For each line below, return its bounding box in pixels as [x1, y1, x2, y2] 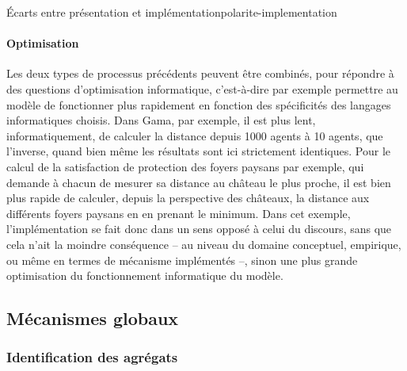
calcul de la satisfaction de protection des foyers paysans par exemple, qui [6, 158, 364, 174]
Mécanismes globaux [6, 306, 179, 331]
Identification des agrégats [6, 347, 178, 367]
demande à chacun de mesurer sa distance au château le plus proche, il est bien [6, 174, 391, 190]
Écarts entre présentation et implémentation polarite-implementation [6, 4, 337, 20]
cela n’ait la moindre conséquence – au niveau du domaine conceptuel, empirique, [6, 235, 401, 252]
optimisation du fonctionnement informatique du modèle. [6, 267, 283, 284]
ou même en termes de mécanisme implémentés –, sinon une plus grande [6, 251, 358, 268]
